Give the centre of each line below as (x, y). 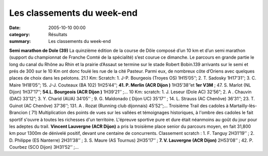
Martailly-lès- (243, 106)
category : (20, 34)
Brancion (18, 113)
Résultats (58, 34)
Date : (15, 28)
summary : (20, 41)
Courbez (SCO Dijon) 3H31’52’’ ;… (44, 147)
